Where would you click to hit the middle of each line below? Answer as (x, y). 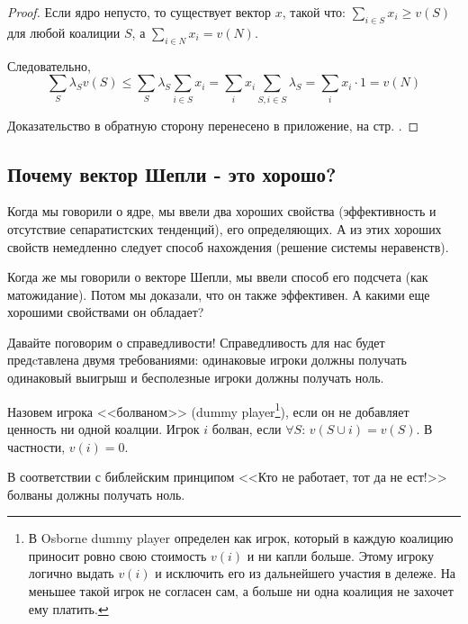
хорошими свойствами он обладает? (106, 312)
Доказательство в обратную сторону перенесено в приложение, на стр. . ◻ (213, 125)
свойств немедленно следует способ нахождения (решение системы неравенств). (228, 246)
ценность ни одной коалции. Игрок (103, 428)
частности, (36, 446)
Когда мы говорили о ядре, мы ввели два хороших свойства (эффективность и (222, 211)
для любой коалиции (64, 32)
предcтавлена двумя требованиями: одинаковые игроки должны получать (207, 360)
